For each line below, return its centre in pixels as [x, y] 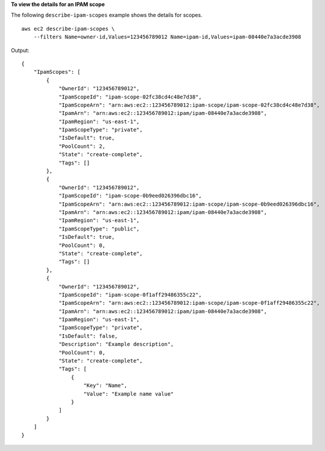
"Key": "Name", [105, 386]
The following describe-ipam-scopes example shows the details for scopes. [107, 15]
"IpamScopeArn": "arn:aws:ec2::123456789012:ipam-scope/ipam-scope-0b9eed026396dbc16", [189, 204]
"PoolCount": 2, [82, 146]
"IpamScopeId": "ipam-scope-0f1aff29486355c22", [130, 294]
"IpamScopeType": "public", [99, 229]
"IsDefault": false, [88, 336]
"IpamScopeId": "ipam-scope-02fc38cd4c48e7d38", [130, 97]
